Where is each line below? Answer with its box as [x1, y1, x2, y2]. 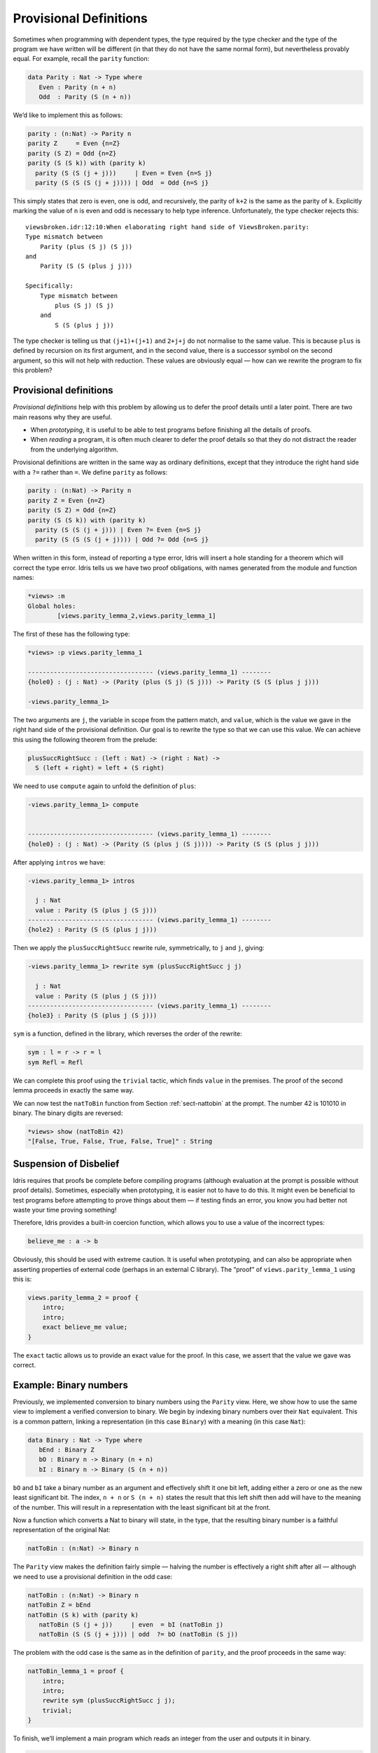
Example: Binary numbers [13, 1379, 129, 1391]
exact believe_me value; [42, 1323, 128, 1332]
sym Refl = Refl [27, 1058, 84, 1066]
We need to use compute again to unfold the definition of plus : [13, 782, 196, 790]
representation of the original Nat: [13, 1526, 111, 1534]
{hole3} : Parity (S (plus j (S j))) [27, 1012, 157, 1020]
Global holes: [27, 602, 76, 610]
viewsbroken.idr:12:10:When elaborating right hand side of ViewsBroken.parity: [25, 223, 310, 231]
